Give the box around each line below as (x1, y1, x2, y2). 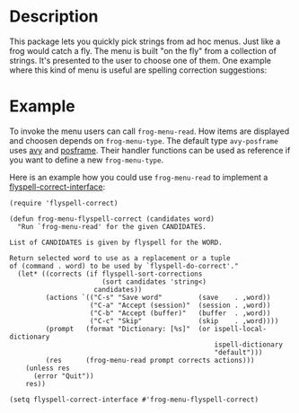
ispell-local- (214, 324, 268, 333)
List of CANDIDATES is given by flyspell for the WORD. (9, 238, 223, 247)
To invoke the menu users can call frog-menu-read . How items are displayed (9, 126, 290, 136)
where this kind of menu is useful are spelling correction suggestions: (9, 65, 268, 75)
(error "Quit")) (32, 371, 94, 381)
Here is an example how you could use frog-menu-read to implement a (9, 171, 268, 182)
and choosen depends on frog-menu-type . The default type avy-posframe (9, 135, 278, 145)
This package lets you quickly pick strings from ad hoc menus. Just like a (9, 36, 281, 47)
